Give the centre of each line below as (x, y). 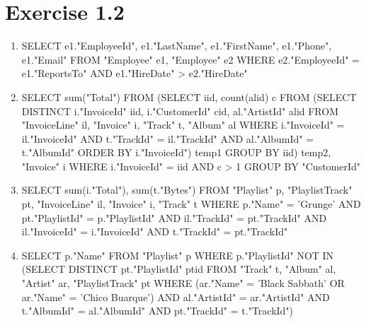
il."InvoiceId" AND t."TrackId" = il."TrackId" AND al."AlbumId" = (168, 138)
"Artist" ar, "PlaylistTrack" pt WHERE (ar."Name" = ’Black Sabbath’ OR (183, 283)
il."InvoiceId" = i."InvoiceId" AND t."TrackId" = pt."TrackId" (155, 231)
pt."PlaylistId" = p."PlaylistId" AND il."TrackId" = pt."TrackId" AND (174, 217)
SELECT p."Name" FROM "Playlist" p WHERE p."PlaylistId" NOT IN (178, 255)
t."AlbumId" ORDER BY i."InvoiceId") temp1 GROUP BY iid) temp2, (176, 152)
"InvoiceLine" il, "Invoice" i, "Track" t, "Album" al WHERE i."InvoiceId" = (183, 125)
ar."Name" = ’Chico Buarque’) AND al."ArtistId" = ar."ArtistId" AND (176, 296)
